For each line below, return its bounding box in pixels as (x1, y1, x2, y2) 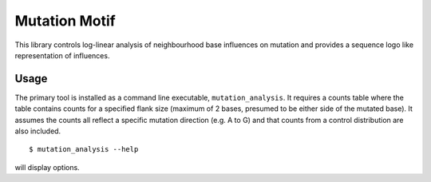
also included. (14, 126, 61, 136)
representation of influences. (14, 50, 110, 60)
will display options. (14, 162, 80, 172)
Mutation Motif (14, 12, 116, 30)
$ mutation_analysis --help (29, 144, 139, 154)
